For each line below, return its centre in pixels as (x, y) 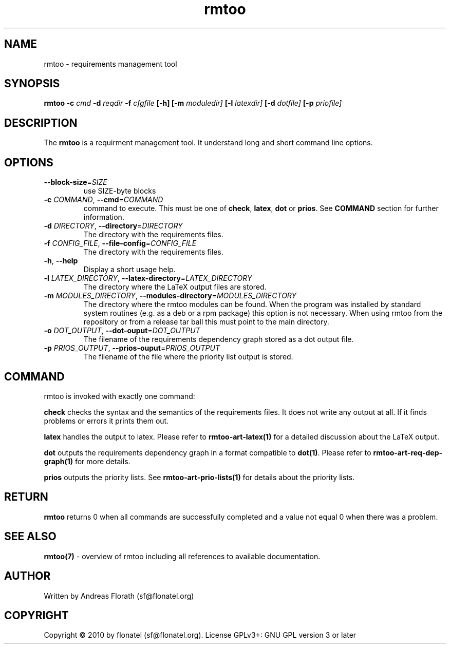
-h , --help (61, 261)
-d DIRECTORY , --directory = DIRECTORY (113, 226)
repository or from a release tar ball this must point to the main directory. (206, 322)
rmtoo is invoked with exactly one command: (119, 396)
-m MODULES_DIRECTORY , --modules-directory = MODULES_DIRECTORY (170, 296)
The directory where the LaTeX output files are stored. (175, 287)
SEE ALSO (30, 537)
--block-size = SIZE (76, 182)
